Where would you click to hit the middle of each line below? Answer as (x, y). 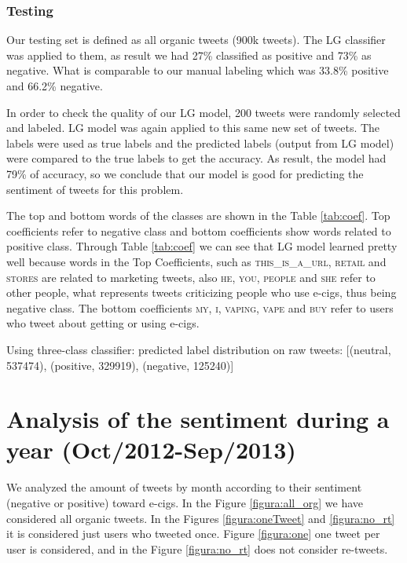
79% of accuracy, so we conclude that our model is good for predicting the (185, 173)
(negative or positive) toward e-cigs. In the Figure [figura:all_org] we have (185, 503)
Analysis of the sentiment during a (198, 419)
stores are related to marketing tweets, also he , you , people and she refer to (191, 277)
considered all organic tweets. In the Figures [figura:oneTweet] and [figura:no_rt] (201, 518)
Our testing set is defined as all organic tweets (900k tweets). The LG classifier (196, 40)
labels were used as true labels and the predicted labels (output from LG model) (200, 143)
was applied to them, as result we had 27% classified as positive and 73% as (189, 55)
